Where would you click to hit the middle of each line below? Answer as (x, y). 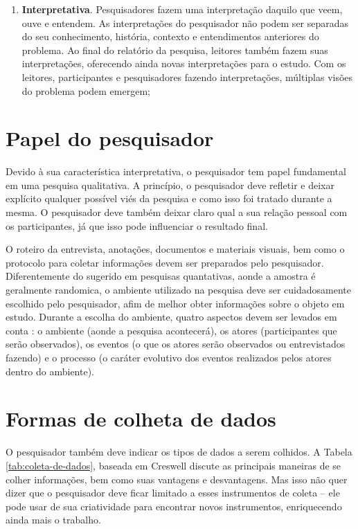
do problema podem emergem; (86, 90)
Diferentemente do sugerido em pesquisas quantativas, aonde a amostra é (161, 276)
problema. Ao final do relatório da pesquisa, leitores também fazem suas (175, 50)
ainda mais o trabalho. (53, 520)
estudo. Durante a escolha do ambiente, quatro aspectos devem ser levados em (171, 317)
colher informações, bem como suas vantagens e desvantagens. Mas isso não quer (177, 479)
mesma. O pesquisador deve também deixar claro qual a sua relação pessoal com (177, 212)
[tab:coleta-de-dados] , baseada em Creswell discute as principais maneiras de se (173, 465)
